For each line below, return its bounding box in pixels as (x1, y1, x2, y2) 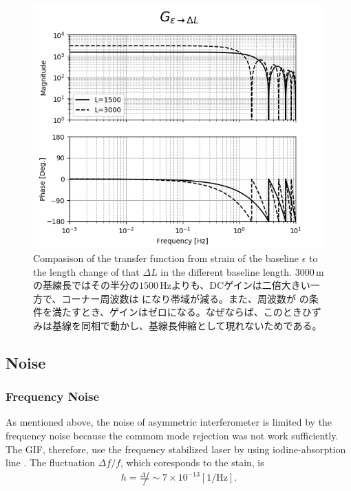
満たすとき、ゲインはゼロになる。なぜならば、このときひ (52, 305, 312, 319)
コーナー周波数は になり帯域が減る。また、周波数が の (61, 291, 309, 305)
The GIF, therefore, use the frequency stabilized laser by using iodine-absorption (6, 441, 346, 456)
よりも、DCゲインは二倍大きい (171, 278, 310, 292)
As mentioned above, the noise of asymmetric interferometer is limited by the (6, 415, 332, 429)
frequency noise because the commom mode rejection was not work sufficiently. (6, 428, 339, 443)
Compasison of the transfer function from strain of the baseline (33, 250, 299, 265)
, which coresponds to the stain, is (120, 455, 264, 470)
